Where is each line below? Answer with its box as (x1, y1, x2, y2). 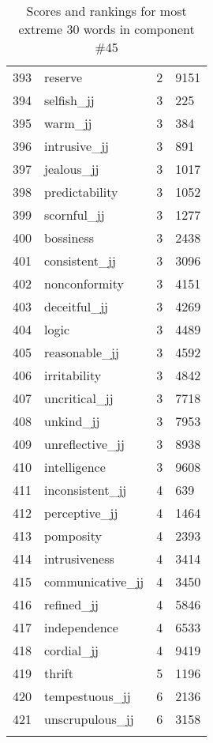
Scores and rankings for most (26, 2, 187, 20)
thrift (44, 664, 73, 682)
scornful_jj (44, 206, 105, 224)
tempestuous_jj (44, 687, 131, 705)
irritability (44, 366, 102, 384)
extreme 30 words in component (18, 20, 195, 38)
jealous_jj (44, 160, 99, 178)
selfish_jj (44, 91, 95, 109)
